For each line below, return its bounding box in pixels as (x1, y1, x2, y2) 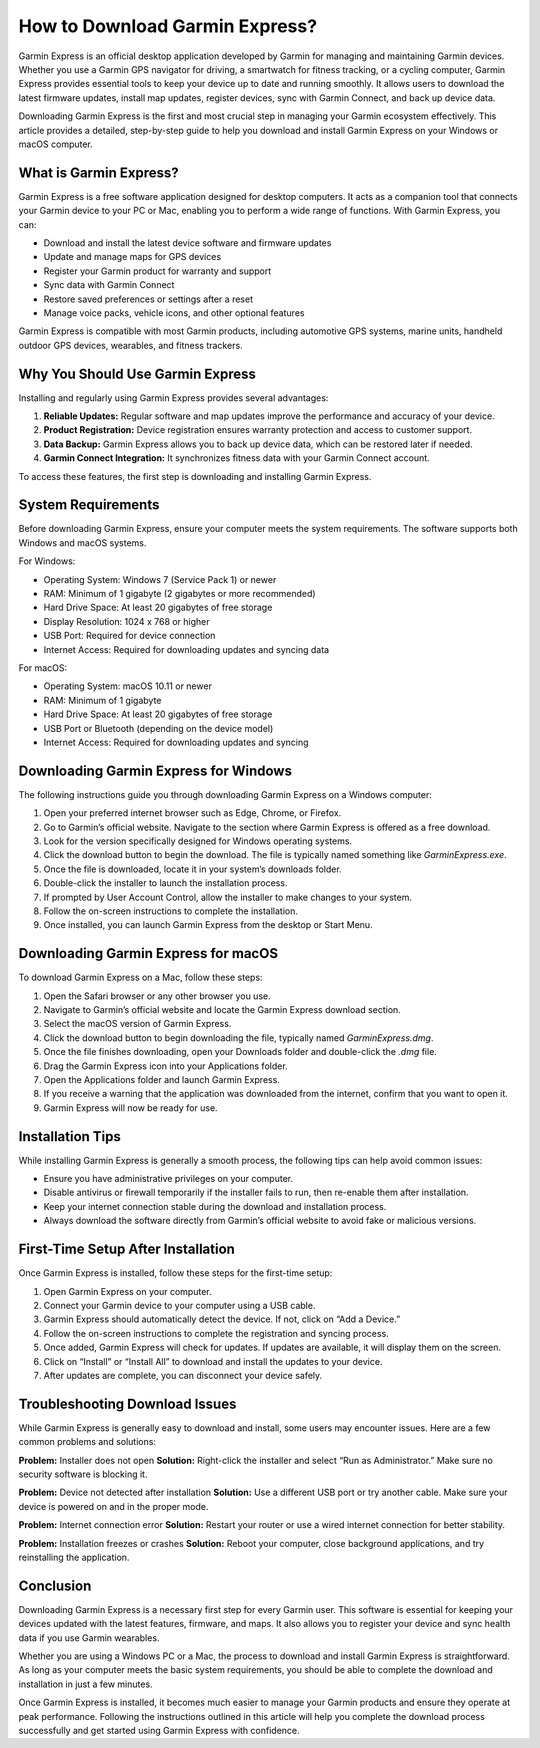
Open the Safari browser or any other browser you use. (43, 990, 271, 1002)
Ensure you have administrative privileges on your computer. (43, 1173, 294, 1185)
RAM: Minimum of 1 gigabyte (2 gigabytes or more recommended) (43, 588, 316, 600)
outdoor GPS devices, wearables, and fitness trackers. (18, 339, 244, 351)
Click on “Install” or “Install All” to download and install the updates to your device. (43, 1355, 383, 1367)
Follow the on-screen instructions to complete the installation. (43, 905, 299, 917)
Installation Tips (18, 1128, 122, 1145)
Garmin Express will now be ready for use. (43, 1101, 219, 1114)
